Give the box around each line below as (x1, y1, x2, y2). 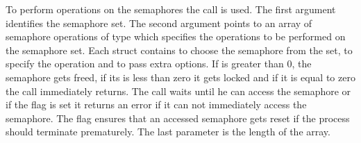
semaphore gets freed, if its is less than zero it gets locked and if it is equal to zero (6, 69, 355, 84)
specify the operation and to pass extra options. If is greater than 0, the (6, 56, 312, 71)
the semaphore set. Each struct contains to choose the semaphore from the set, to (6, 42, 353, 57)
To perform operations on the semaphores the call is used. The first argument (6, 2, 336, 16)
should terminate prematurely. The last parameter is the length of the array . (6, 124, 330, 139)
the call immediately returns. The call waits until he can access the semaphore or (6, 83, 351, 98)
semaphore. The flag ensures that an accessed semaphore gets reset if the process (6, 110, 350, 125)
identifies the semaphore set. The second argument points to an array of (6, 15, 312, 30)
